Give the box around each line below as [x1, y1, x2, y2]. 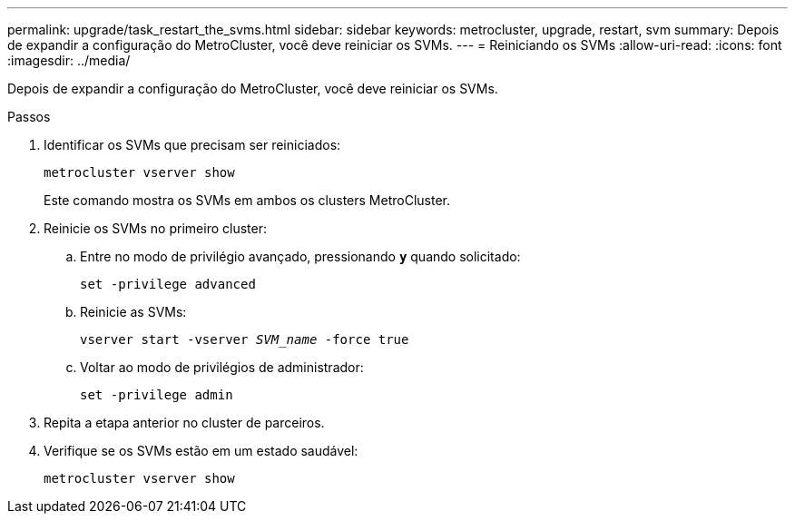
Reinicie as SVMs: [80, 304, 187, 319]
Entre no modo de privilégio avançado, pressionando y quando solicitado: [80, 249, 521, 264]
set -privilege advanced [80, 277, 256, 291]
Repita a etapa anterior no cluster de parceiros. [44, 415, 325, 430]
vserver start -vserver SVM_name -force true [80, 332, 409, 347]
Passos [7, 109, 51, 124]
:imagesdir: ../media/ [7, 53, 131, 68]
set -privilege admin [80, 388, 233, 402]
